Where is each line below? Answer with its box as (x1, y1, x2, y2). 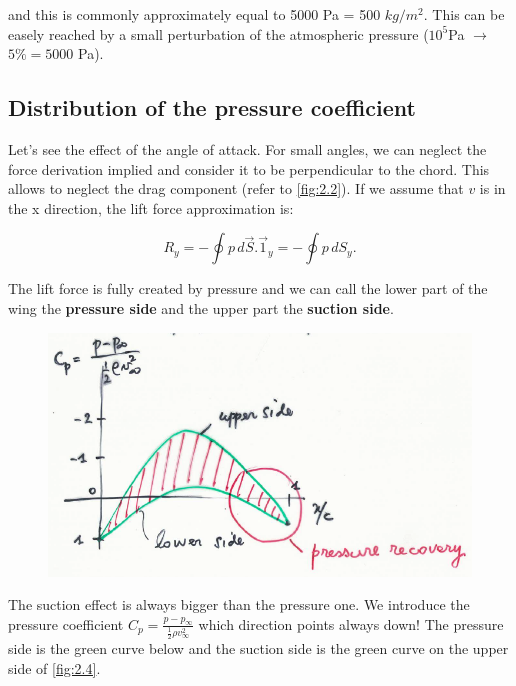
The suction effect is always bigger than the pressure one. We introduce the (8, 594, 470, 615)
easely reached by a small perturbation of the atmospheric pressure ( (8, 23, 429, 44)
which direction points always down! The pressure (198, 613, 504, 634)
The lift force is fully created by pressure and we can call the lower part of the (8, 278, 488, 299)
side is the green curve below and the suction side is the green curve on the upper (8, 638, 509, 659)
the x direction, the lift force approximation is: (8, 197, 294, 218)
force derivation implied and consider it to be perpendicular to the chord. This (8, 158, 490, 179)
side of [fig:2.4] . (8, 657, 101, 678)
